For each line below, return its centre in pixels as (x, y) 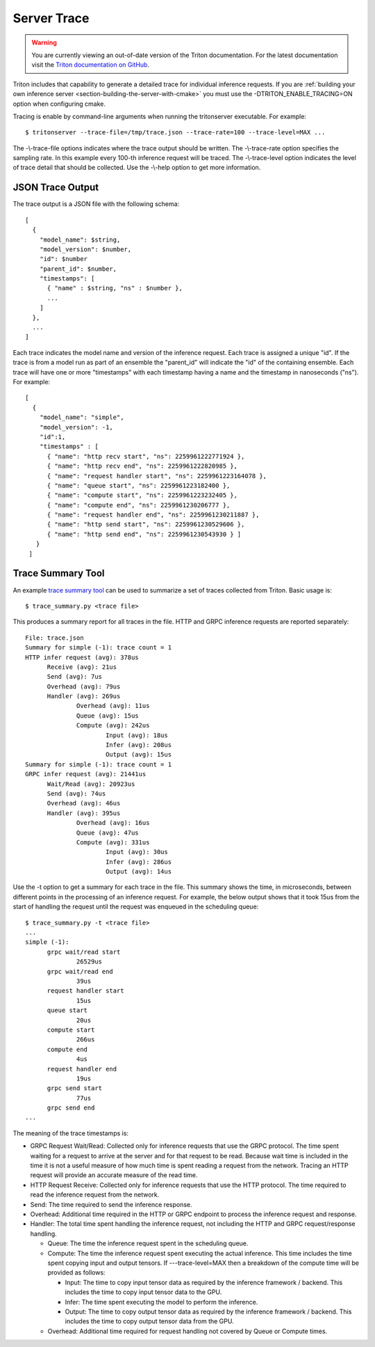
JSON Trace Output (56, 188)
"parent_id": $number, (78, 269)
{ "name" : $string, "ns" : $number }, (115, 288)
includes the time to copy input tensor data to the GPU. (143, 1292)
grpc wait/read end (80, 971)
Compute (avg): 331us (113, 842)
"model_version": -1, (76, 427)
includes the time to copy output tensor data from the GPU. (149, 1321)
